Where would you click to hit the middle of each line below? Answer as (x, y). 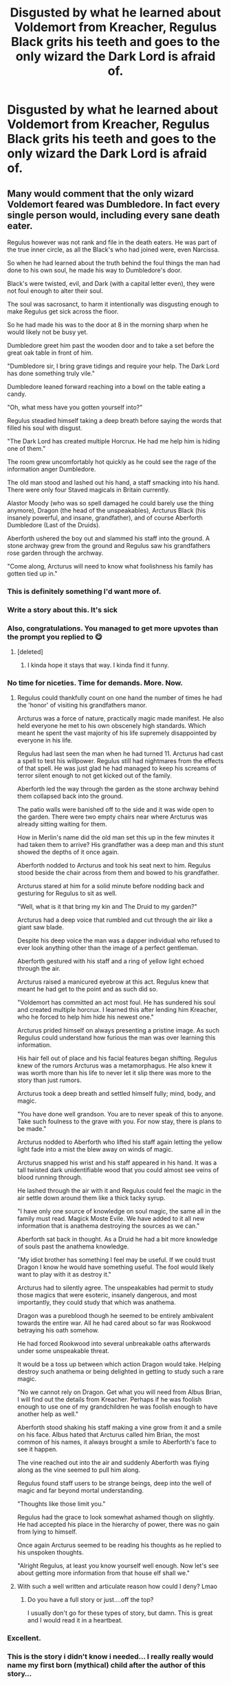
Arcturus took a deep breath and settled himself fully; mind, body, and (116, 1094)
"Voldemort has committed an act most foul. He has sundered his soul (116, 1002)
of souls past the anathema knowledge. (73, 1246)
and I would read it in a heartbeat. (75, 1620)
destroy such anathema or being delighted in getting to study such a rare (120, 1372)
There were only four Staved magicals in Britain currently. (89, 490)
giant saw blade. (40, 927)
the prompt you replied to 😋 (55, 637)
